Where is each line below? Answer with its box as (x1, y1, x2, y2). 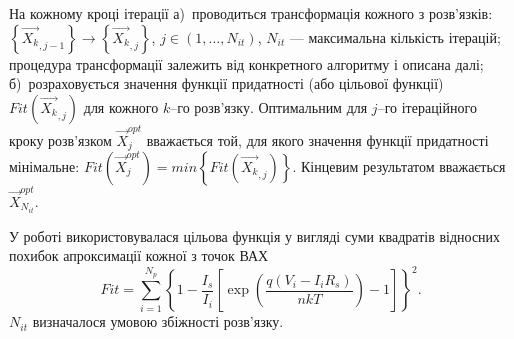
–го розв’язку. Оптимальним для (170, 96, 368, 117)
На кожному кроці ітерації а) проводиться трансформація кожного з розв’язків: (9, 3, 493, 23)
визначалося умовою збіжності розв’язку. (32, 311, 284, 332)
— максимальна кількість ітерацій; (289, 26, 501, 47)
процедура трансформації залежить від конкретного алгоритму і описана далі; (9, 53, 484, 74)
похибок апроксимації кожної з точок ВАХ (9, 245, 269, 266)
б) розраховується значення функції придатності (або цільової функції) (9, 73, 444, 94)
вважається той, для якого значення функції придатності (146, 129, 489, 150)
